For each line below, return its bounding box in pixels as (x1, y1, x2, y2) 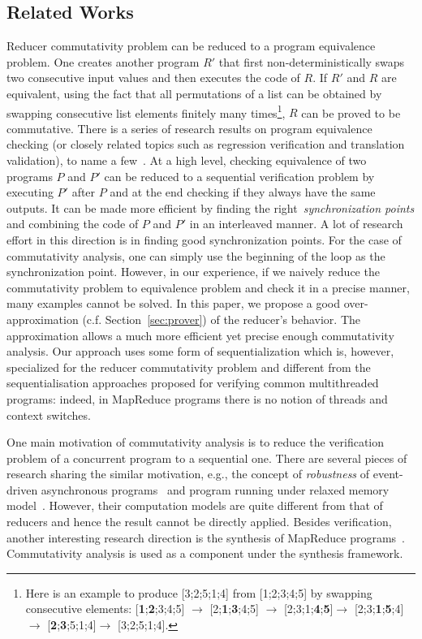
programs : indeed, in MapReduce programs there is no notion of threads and (6, 390, 388, 407)
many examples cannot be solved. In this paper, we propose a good (6, 295, 341, 312)
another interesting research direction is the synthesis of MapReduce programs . (6, 529, 406, 546)
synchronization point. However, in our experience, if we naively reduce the (6, 263, 380, 280)
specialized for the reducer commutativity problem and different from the (6, 358, 371, 375)
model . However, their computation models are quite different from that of (6, 497, 383, 514)
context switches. (6, 406, 91, 423)
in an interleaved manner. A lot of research (189, 215, 403, 232)
